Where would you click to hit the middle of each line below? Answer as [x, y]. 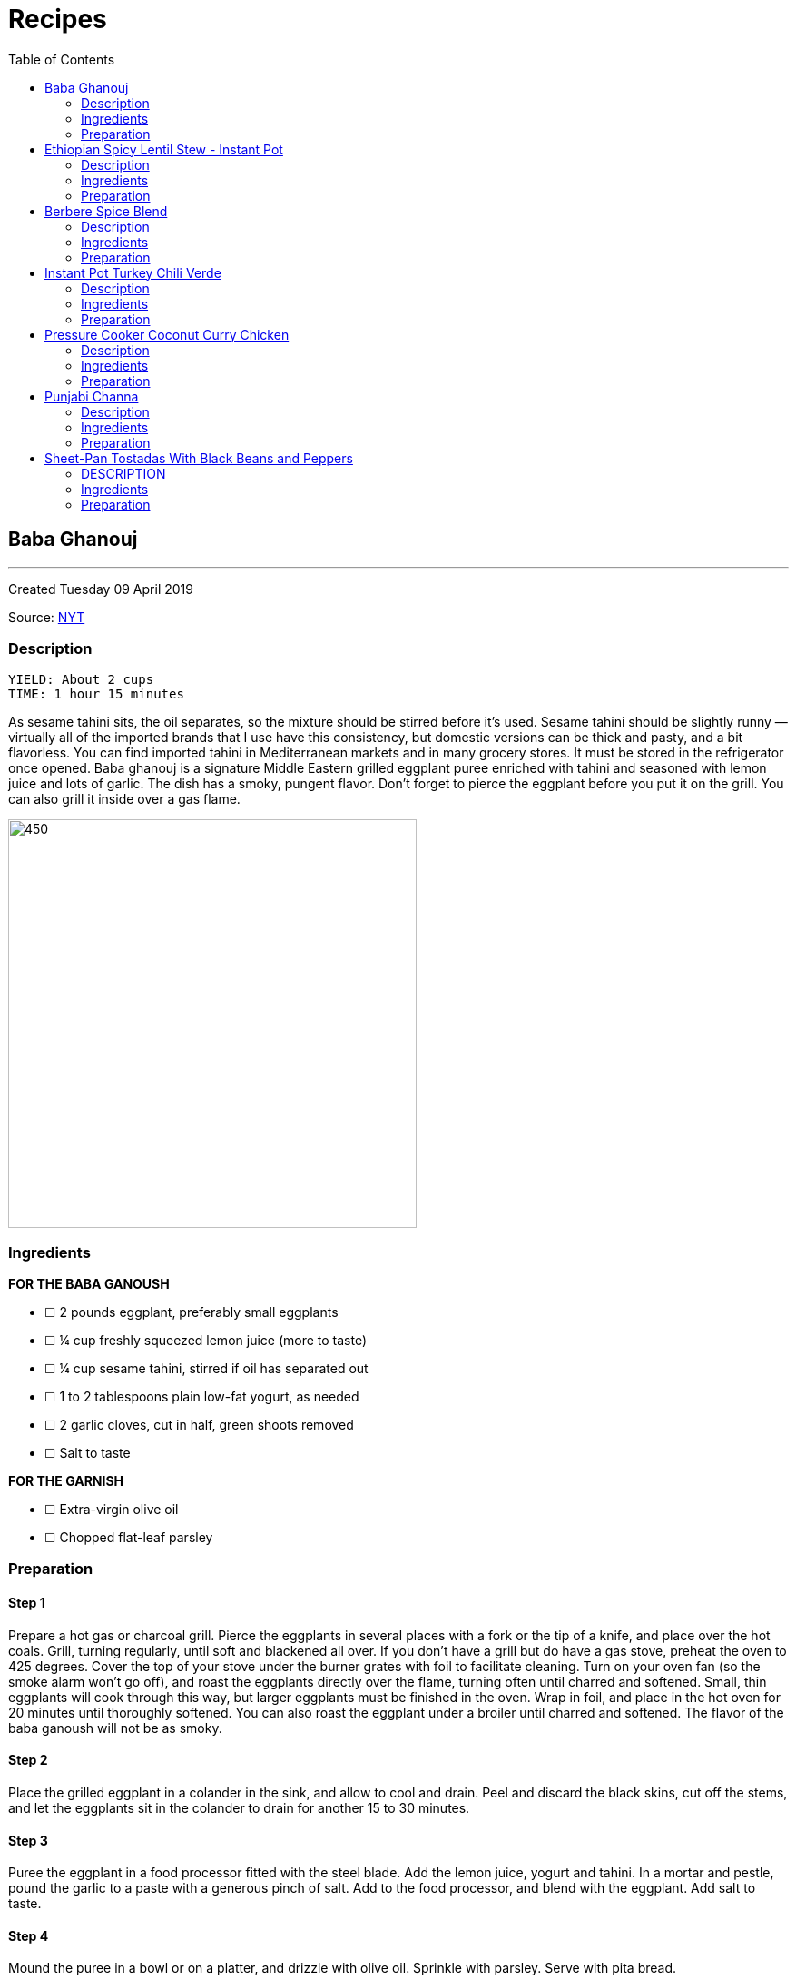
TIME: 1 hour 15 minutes [96, 694]
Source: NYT [47, 617]
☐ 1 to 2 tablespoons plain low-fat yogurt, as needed [202, 1397]
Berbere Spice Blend [106, 211]
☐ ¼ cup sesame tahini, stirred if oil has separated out [206, 1369]
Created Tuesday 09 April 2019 [101, 589]
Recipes [58, 19]
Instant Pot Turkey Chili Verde [133, 272]
